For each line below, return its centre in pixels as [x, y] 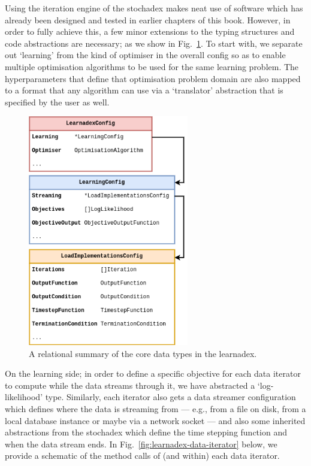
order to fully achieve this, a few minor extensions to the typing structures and [150, 31]
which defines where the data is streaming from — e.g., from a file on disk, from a [155, 409]
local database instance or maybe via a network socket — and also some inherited [155, 420]
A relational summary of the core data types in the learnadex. [143, 353]
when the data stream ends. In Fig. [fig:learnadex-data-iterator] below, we [141, 444]
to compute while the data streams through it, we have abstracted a [130, 385]
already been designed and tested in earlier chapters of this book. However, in [148, 19]
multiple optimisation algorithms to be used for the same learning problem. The [152, 66]
